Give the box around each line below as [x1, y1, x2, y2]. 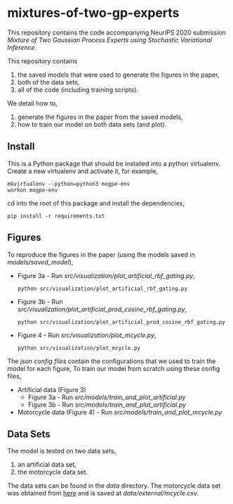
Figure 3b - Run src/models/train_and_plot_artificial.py [27, 400, 187, 409]
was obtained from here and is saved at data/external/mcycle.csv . [7, 489, 199, 498]
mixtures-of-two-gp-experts [7, 5, 180, 21]
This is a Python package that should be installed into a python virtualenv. [7, 159, 221, 168]
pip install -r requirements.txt [7, 213, 105, 220]
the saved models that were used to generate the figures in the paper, [17, 70, 220, 79]
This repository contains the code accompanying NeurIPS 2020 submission [7, 28, 227, 37]
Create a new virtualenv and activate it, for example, [7, 167, 158, 175]
